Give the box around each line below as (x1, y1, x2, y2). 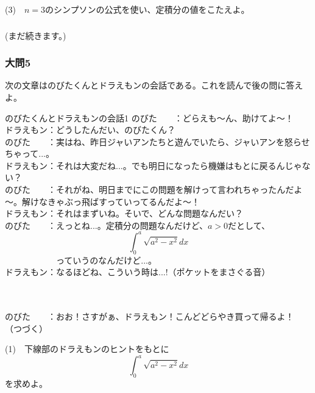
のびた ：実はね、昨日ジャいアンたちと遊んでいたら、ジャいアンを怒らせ (5, 135, 310, 148)
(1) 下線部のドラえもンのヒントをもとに (5, 342, 169, 355)
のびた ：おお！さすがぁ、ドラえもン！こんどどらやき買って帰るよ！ (5, 310, 294, 323)
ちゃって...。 (5, 147, 54, 160)
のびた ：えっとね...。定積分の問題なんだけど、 (5, 218, 208, 231)
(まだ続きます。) (5, 29, 66, 41)
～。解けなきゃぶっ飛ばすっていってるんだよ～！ (5, 195, 200, 207)
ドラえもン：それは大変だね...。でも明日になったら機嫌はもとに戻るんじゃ (5, 159, 302, 171)
